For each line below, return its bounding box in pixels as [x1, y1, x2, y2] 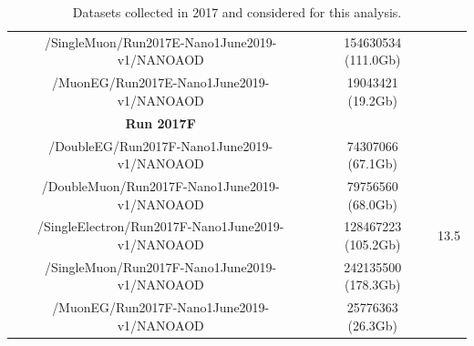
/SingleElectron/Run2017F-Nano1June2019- [37, 217, 284, 236]
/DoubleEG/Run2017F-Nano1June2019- [48, 136, 273, 155]
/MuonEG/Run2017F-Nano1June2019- [52, 298, 270, 317]
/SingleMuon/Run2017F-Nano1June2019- [45, 257, 277, 276]
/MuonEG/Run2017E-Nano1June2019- [51, 73, 270, 92]
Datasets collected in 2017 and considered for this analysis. [72, 3, 402, 21]
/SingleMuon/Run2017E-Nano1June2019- [44, 32, 277, 51]
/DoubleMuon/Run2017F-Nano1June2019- [41, 177, 280, 195]
